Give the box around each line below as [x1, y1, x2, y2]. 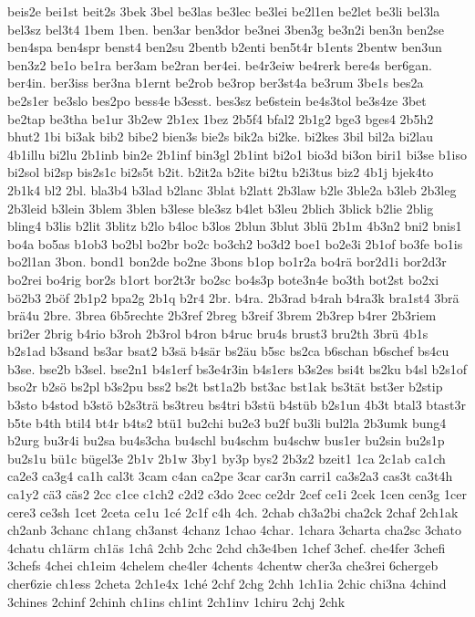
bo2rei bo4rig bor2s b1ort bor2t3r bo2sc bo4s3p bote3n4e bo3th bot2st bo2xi [7, 269, 439, 288]
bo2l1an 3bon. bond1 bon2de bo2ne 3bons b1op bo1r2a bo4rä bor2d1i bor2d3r [7, 252, 447, 271]
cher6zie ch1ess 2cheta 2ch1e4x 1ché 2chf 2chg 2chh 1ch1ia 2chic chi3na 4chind [7, 574, 447, 592]
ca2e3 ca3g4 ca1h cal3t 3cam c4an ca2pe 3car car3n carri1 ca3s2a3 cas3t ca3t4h [7, 466, 453, 486]
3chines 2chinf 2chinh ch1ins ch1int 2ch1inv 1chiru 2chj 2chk [7, 591, 346, 611]
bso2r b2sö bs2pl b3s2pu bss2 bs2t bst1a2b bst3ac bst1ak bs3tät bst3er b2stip [7, 377, 443, 396]
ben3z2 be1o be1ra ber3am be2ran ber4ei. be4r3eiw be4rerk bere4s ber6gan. [7, 55, 432, 74]
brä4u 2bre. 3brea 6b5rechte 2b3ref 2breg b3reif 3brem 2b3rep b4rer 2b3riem [7, 306, 437, 325]
